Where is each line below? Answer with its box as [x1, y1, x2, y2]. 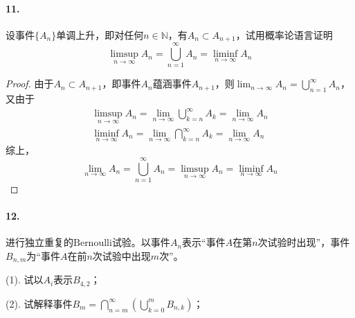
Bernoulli [73, 238, 112, 249]
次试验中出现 [92, 248, 151, 263]
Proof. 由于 [6, 76, 54, 91]
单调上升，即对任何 [56, 27, 144, 42]
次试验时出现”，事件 [257, 235, 350, 249]
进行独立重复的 [6, 235, 73, 249]
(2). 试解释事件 [6, 296, 73, 310]
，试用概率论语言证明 [235, 27, 333, 42]
